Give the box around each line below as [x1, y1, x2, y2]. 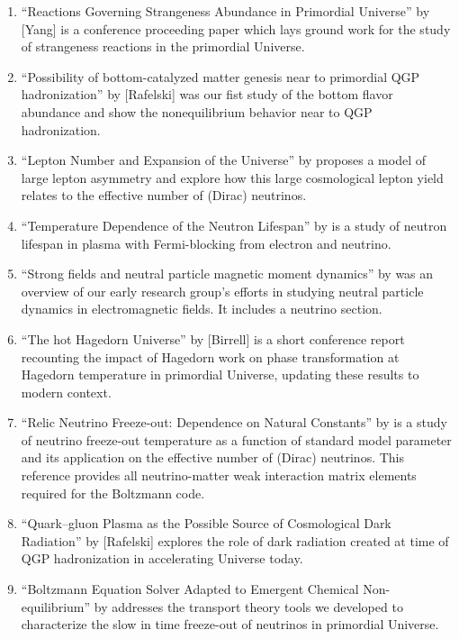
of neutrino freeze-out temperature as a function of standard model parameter [21, 430, 452, 449]
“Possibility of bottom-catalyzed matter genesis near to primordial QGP [21, 67, 420, 86]
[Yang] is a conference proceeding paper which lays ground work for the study [21, 19, 451, 38]
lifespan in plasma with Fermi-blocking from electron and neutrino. [21, 233, 391, 252]
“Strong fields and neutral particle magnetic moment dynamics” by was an [21, 264, 434, 283]
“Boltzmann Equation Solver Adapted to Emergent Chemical [21, 580, 359, 598]
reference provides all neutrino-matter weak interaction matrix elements [21, 466, 417, 485]
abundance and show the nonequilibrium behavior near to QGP [21, 102, 373, 121]
